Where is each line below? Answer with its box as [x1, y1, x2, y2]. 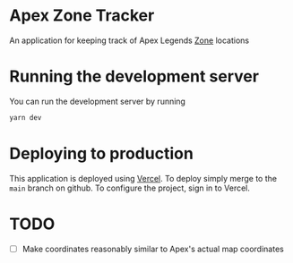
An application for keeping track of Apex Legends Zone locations [9, 35, 249, 46]
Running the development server [9, 66, 260, 87]
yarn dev [9, 113, 42, 122]
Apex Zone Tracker [9, 5, 155, 26]
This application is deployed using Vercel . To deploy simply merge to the [9, 173, 278, 183]
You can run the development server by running [9, 96, 186, 106]
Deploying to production [9, 143, 194, 164]
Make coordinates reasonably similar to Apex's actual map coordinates [22, 243, 284, 254]
